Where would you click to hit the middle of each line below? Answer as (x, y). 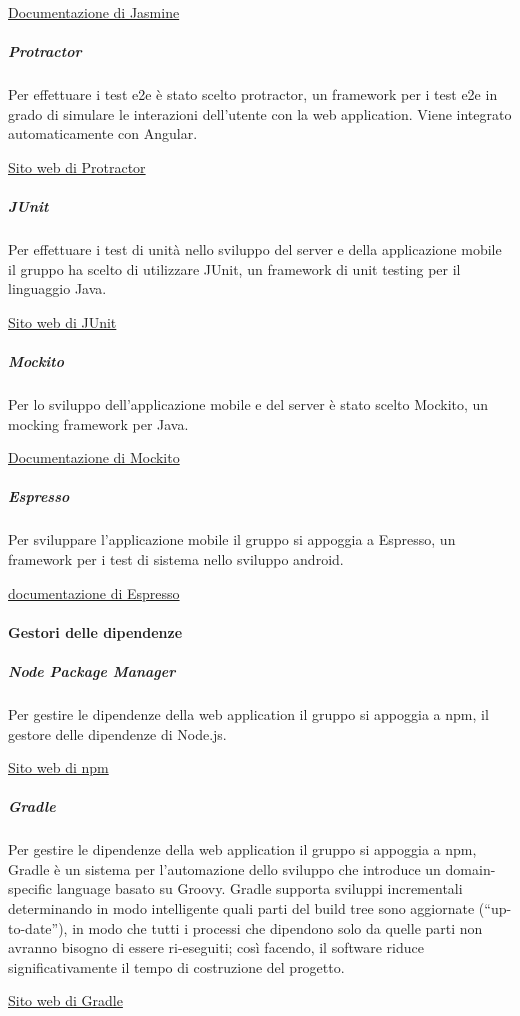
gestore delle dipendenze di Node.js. (117, 733)
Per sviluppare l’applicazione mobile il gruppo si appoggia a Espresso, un (232, 539)
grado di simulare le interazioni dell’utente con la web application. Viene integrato (260, 113)
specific (30, 888)
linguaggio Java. (57, 288)
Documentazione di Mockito (94, 457)
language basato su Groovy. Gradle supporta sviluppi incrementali (259, 888)
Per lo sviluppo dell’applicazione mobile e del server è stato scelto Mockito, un (248, 404)
